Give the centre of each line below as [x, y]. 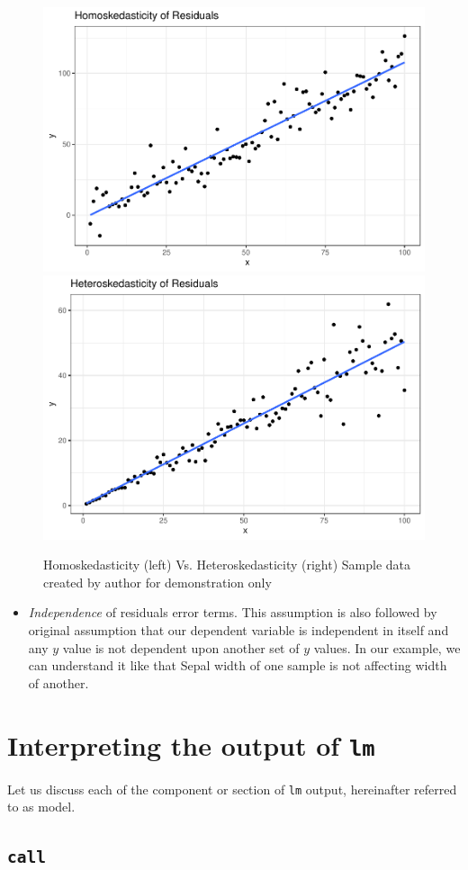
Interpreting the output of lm [191, 744]
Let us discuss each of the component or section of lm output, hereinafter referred [232, 789]
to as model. [41, 807]
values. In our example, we [387, 647]
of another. [58, 682]
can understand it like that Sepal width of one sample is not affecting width [238, 665]
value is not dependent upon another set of [181, 647]
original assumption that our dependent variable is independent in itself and [238, 630]
